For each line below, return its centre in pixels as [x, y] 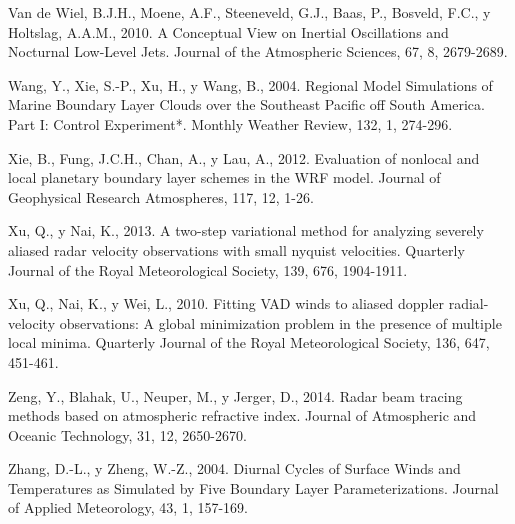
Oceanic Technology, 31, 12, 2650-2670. [127, 434]
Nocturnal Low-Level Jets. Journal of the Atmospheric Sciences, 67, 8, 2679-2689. [258, 51]
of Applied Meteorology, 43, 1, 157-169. [128, 507]
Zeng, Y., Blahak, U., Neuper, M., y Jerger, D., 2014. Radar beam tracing [235, 395]
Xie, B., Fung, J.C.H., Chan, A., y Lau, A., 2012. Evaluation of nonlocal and [244, 157]
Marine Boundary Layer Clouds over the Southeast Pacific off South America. [246, 104]
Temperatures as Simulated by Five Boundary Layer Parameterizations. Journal [253, 487]
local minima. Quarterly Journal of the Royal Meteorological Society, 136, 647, [249, 342]
